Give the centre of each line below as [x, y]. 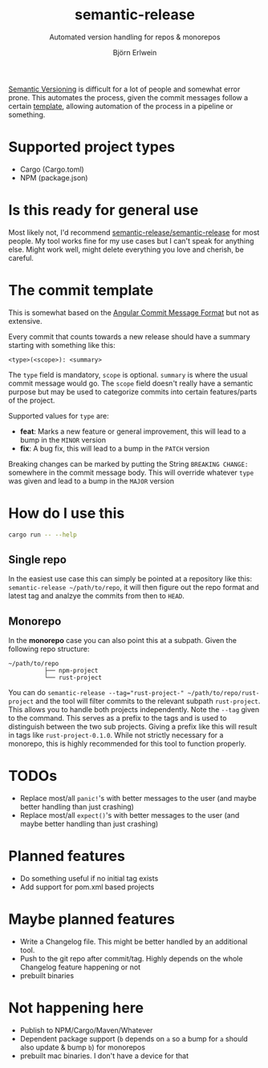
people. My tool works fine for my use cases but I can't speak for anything [131, 241]
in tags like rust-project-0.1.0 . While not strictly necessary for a [116, 735]
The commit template [81, 290]
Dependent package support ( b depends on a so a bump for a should [134, 1038]
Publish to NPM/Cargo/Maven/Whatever [86, 1030]
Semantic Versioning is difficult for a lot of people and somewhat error [124, 89]
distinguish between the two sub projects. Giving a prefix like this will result [133, 726]
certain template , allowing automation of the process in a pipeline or [121, 106]
